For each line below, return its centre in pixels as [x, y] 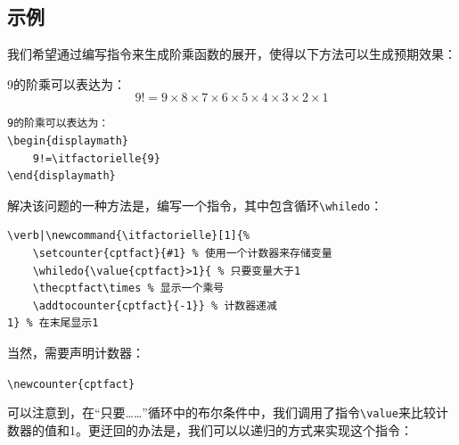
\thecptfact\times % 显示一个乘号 [128, 288]
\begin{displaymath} [68, 140]
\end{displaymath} [61, 176]
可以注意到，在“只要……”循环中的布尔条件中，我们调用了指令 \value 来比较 [221, 412]
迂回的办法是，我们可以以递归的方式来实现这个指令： [256, 429]
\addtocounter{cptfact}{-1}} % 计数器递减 [155, 305]
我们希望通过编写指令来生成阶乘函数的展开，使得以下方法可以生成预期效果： [232, 54]
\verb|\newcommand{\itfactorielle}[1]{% [129, 236]
